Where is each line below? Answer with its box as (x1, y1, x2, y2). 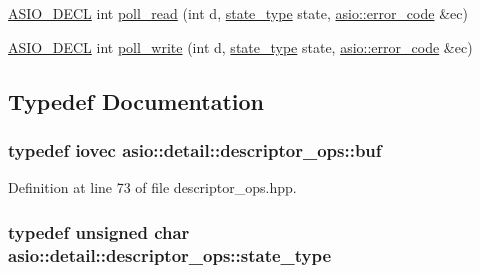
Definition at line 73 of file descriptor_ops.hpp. (8, 177, 297, 198)
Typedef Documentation (8, 85, 264, 116)
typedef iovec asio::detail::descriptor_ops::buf (8, 137, 382, 162)
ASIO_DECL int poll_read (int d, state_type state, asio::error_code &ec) (8, 3, 468, 23)
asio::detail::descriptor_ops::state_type (8, 242, 332, 267)
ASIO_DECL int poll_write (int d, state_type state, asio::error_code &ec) (8, 36, 473, 57)
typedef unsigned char (8, 219, 190, 244)
